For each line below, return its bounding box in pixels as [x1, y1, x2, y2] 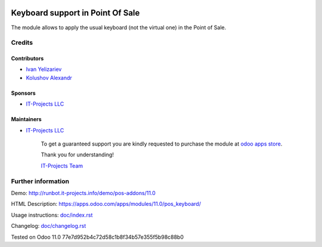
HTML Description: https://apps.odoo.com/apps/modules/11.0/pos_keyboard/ [11, 200, 201, 208]
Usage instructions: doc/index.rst [11, 211, 93, 218]
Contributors [11, 55, 44, 62]
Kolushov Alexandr [26, 74, 73, 81]
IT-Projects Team [41, 162, 83, 169]
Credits [11, 39, 33, 47]
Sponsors [11, 89, 36, 97]
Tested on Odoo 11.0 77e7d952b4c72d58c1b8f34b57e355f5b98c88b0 [11, 233, 184, 240]
